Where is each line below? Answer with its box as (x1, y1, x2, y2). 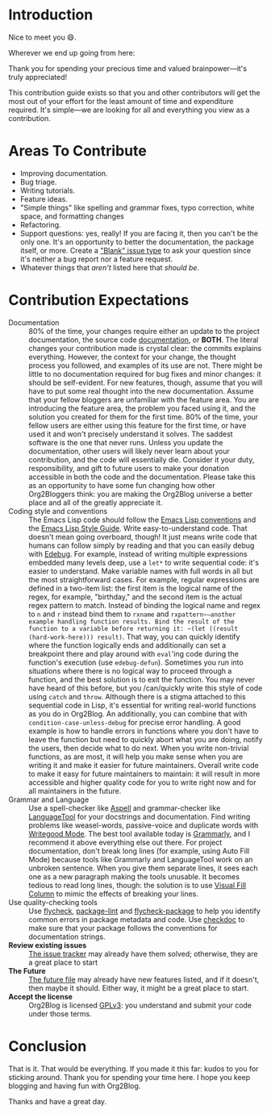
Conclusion (8, 1037, 87, 1055)
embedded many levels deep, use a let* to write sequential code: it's (28, 557, 260, 567)
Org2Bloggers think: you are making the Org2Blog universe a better (28, 489, 252, 499)
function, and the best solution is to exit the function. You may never (28, 674, 256, 684)
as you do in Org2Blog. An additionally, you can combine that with (28, 708, 248, 719)
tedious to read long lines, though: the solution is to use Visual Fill (28, 880, 247, 890)
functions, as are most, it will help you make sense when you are (28, 752, 244, 761)
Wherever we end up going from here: (8, 48, 135, 57)
